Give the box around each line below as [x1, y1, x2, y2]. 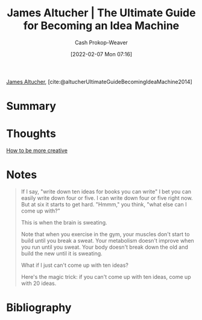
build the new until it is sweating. [21, 250, 103, 257]
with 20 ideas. [21, 280, 57, 287]
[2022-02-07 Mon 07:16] [70, 50, 133, 57]
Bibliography [6, 301, 72, 315]
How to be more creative [6, 147, 68, 154]
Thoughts [6, 127, 56, 141]
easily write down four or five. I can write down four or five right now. [21, 194, 193, 202]
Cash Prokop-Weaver [74, 39, 128, 46]
